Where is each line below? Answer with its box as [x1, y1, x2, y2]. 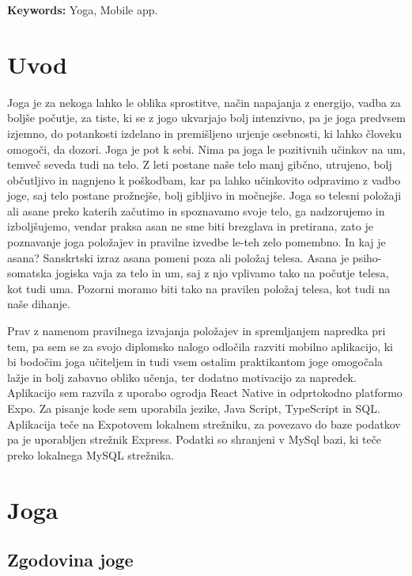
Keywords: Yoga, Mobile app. [7, 2, 158, 17]
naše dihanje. [7, 296, 70, 312]
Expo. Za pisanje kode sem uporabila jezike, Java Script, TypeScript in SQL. [7, 400, 380, 416]
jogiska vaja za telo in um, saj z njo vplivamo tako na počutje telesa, [55, 265, 389, 281]
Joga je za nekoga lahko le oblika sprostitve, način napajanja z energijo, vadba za [7, 93, 401, 110]
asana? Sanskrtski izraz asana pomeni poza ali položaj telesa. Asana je [7, 249, 350, 265]
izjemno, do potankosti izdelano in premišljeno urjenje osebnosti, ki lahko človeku [7, 124, 402, 141]
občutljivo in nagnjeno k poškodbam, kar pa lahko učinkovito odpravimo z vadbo [7, 171, 401, 188]
